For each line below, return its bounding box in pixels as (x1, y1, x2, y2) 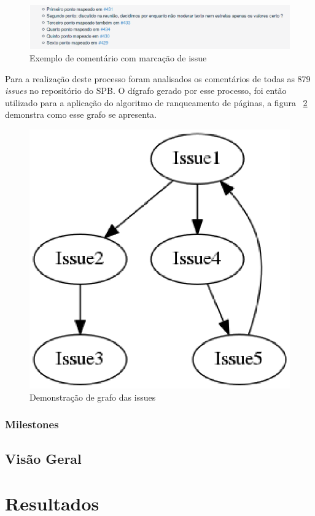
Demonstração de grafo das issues (29, 390, 156, 403)
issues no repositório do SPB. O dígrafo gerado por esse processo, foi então (5, 84, 287, 97)
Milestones (5, 417, 59, 432)
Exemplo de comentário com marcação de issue (29, 52, 207, 64)
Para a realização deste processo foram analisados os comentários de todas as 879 (5, 72, 311, 85)
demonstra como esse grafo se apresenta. (5, 108, 157, 121)
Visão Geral (5, 449, 82, 468)
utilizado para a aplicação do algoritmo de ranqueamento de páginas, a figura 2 (5, 96, 308, 109)
